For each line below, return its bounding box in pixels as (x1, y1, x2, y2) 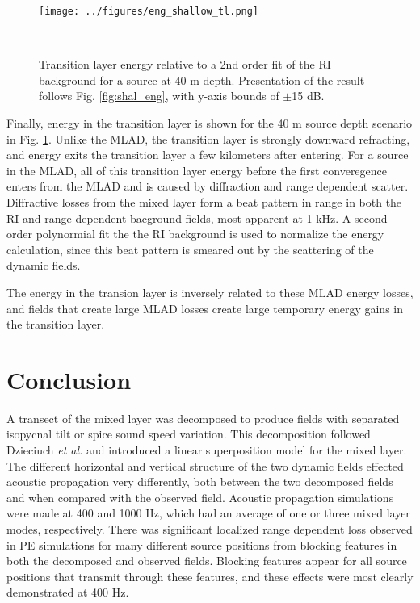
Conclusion (6, 362, 132, 396)
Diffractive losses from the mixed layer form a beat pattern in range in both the (6, 194, 402, 210)
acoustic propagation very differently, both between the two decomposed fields (6, 473, 393, 490)
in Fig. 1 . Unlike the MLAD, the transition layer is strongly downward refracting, (6, 130, 410, 147)
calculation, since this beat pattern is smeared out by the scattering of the (6, 241, 374, 258)
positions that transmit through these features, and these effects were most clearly (6, 567, 414, 584)
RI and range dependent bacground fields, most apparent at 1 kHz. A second (6, 209, 388, 226)
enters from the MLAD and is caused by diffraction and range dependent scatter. (6, 178, 409, 195)
